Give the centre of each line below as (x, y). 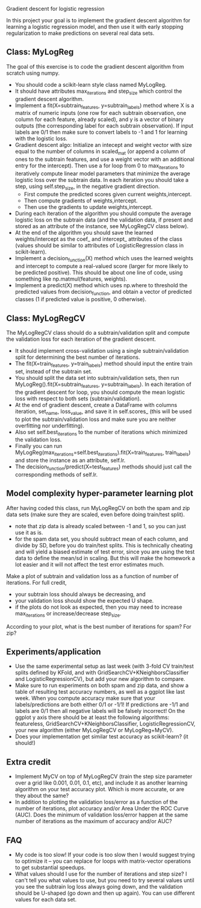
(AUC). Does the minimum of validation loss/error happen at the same (101, 815)
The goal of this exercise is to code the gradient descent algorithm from (95, 66)
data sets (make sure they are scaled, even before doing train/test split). (96, 514)
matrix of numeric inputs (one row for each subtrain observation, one (100, 113)
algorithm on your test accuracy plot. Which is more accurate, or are (100, 789)
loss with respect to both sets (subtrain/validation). (78, 398)
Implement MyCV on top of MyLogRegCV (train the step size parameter (104, 777)
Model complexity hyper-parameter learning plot (100, 493)
